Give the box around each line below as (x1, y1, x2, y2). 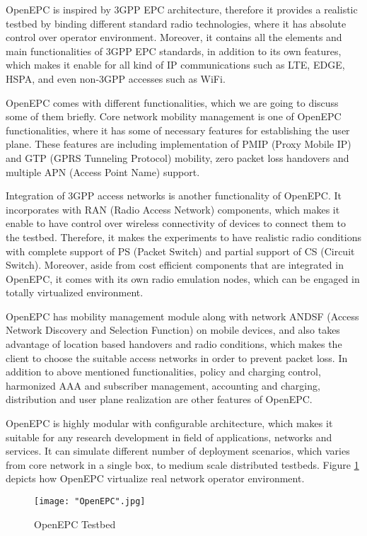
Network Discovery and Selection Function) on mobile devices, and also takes (6, 322, 340, 337)
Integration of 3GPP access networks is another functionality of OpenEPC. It (6, 188, 342, 203)
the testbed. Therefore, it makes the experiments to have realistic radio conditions (6, 229, 361, 244)
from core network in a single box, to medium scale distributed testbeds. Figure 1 (6, 457, 359, 472)
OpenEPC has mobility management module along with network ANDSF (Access (6, 308, 359, 323)
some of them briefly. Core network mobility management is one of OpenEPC (6, 109, 342, 124)
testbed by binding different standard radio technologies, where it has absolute (6, 16, 346, 30)
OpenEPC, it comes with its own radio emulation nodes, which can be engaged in (6, 271, 360, 286)
